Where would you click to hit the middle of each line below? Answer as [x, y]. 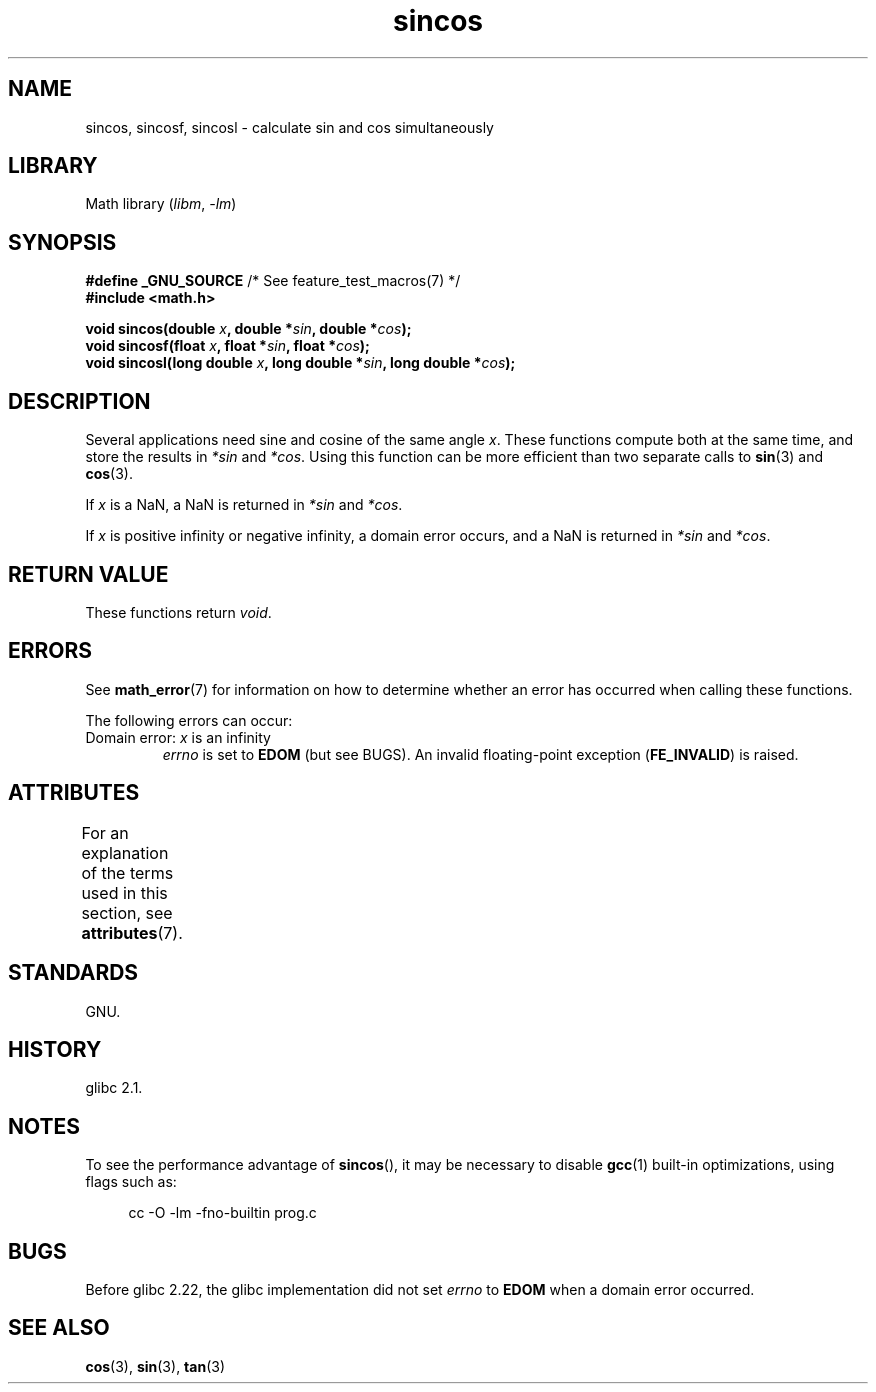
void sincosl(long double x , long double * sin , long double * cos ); [300, 363]
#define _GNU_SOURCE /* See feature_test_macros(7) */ [273, 281]
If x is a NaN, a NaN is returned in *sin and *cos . [244, 505]
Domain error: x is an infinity [178, 737]
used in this [124, 892]
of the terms [127, 872]
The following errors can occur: [189, 720]
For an [105, 832]
